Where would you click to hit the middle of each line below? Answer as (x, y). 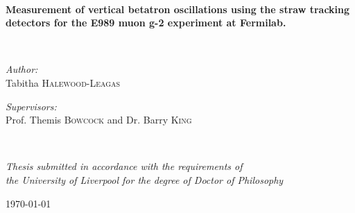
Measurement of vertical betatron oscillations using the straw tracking (178, 9)
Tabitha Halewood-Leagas (63, 82)
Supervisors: (31, 106)
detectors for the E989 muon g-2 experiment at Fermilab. (146, 23)
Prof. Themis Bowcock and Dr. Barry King (99, 120)
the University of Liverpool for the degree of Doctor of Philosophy (145, 179)
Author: (22, 69)
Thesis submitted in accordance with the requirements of (124, 166)
